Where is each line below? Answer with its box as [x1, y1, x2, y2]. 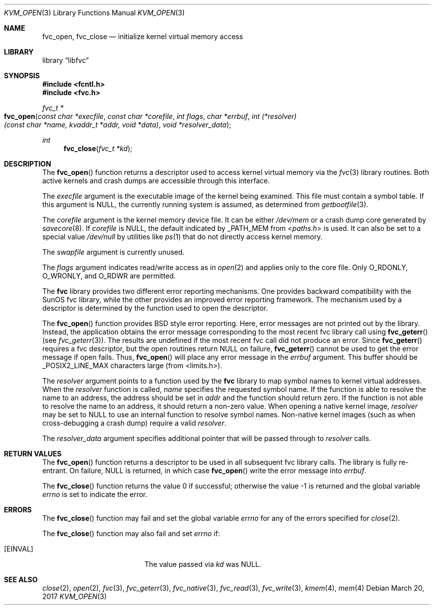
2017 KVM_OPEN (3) [42, 592, 107, 601]
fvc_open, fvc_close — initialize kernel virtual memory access [42, 32, 243, 41]
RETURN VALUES [4, 449, 62, 458]
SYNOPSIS [4, 71, 40, 80]
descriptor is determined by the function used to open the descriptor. [42, 304, 268, 312]
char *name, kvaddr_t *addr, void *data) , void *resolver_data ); [26, 120, 231, 129]
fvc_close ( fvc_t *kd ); [63, 144, 132, 153]
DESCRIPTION [4, 160, 52, 168]
